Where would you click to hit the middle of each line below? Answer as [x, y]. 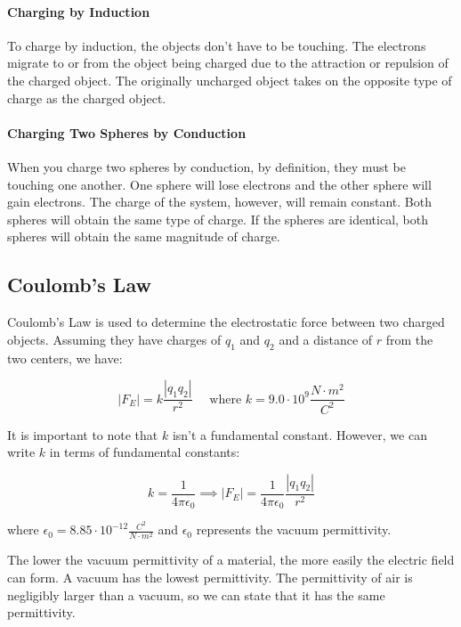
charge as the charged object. [87, 98]
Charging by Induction [79, 11]
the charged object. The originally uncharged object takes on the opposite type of [230, 80]
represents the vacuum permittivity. [294, 529]
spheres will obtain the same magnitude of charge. [144, 236]
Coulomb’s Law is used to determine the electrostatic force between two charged [226, 322]
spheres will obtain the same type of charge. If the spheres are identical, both [218, 219]
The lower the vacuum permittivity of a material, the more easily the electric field [231, 560]
